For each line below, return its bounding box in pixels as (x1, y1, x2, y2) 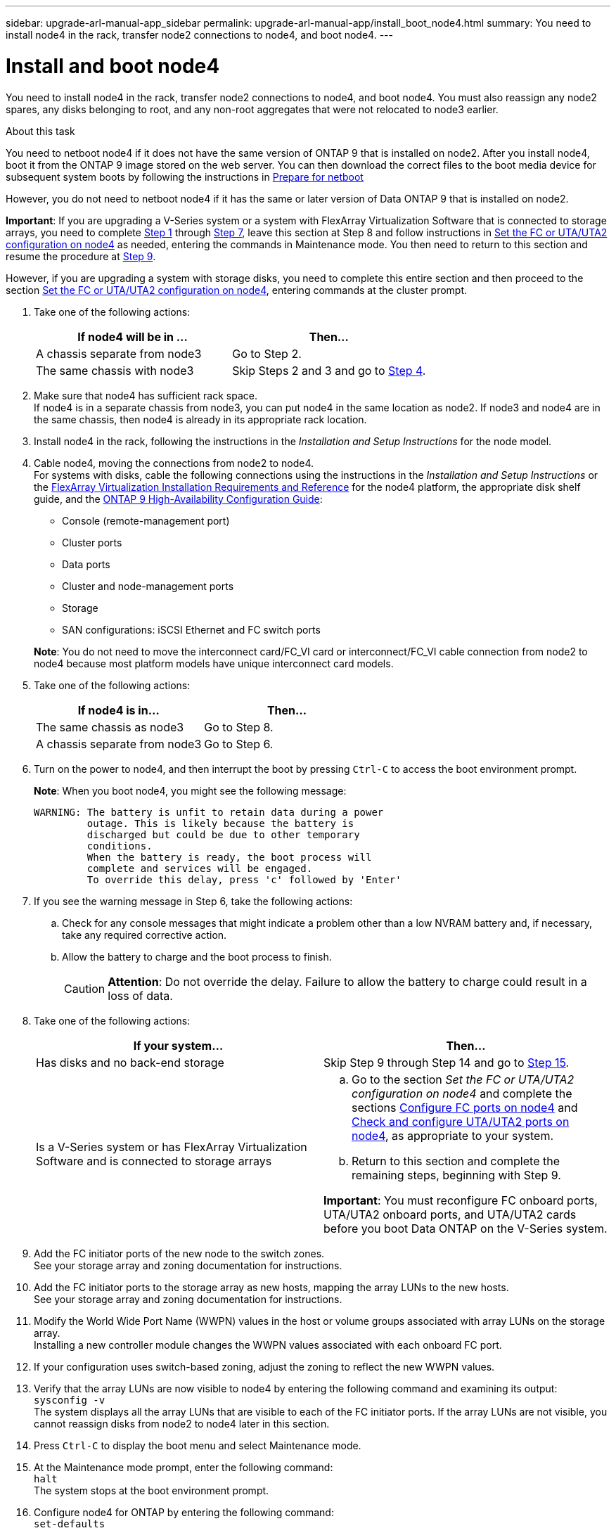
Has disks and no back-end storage (36, 1055, 224, 1070)
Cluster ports (62, 536, 122, 549)
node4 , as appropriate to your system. (352, 1128, 554, 1143)
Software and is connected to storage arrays (36, 1153, 272, 1168)
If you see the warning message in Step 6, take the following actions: (34, 894, 353, 907)
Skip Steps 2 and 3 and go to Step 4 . (232, 363, 426, 378)
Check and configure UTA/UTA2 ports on (352, 1114, 570, 1129)
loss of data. (108, 988, 173, 1003)
